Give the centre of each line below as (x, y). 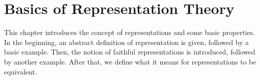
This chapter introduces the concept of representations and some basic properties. (129, 32)
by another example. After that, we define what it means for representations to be (130, 61)
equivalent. (21, 71)
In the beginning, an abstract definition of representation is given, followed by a (126, 42)
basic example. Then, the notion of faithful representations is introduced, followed (130, 52)
